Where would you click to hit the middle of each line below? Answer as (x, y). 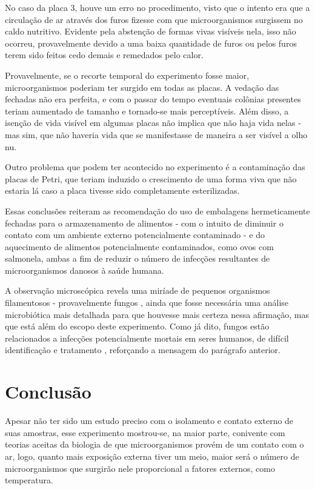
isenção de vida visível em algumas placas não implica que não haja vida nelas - (153, 123)
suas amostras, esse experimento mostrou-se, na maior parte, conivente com (145, 432)
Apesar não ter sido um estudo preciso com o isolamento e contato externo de (149, 421)
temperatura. (29, 480)
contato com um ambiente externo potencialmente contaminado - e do (135, 235)
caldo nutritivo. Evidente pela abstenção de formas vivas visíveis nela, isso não (151, 31)
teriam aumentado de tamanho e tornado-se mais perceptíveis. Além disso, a (147, 111)
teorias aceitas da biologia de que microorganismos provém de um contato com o (154, 444)
